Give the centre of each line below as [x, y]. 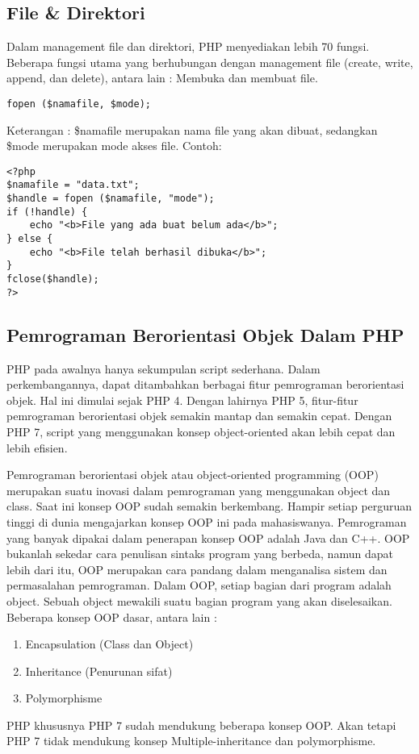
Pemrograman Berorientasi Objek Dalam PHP [205, 334]
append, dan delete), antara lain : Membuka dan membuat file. [162, 78]
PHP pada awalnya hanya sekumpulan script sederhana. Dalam [163, 368]
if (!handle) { [47, 212]
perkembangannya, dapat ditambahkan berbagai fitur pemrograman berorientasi [205, 384]
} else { [30, 239]
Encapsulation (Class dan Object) [109, 644]
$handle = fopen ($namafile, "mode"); [111, 199]
